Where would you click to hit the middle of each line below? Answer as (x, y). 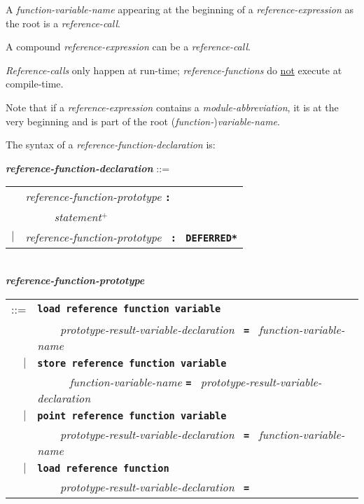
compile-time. (35, 84)
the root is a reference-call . (63, 23)
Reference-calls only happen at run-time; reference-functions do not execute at (174, 70)
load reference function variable (129, 309)
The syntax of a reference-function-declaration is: (111, 145)
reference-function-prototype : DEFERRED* (132, 237)
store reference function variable (132, 364)
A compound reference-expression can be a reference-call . (128, 47)
